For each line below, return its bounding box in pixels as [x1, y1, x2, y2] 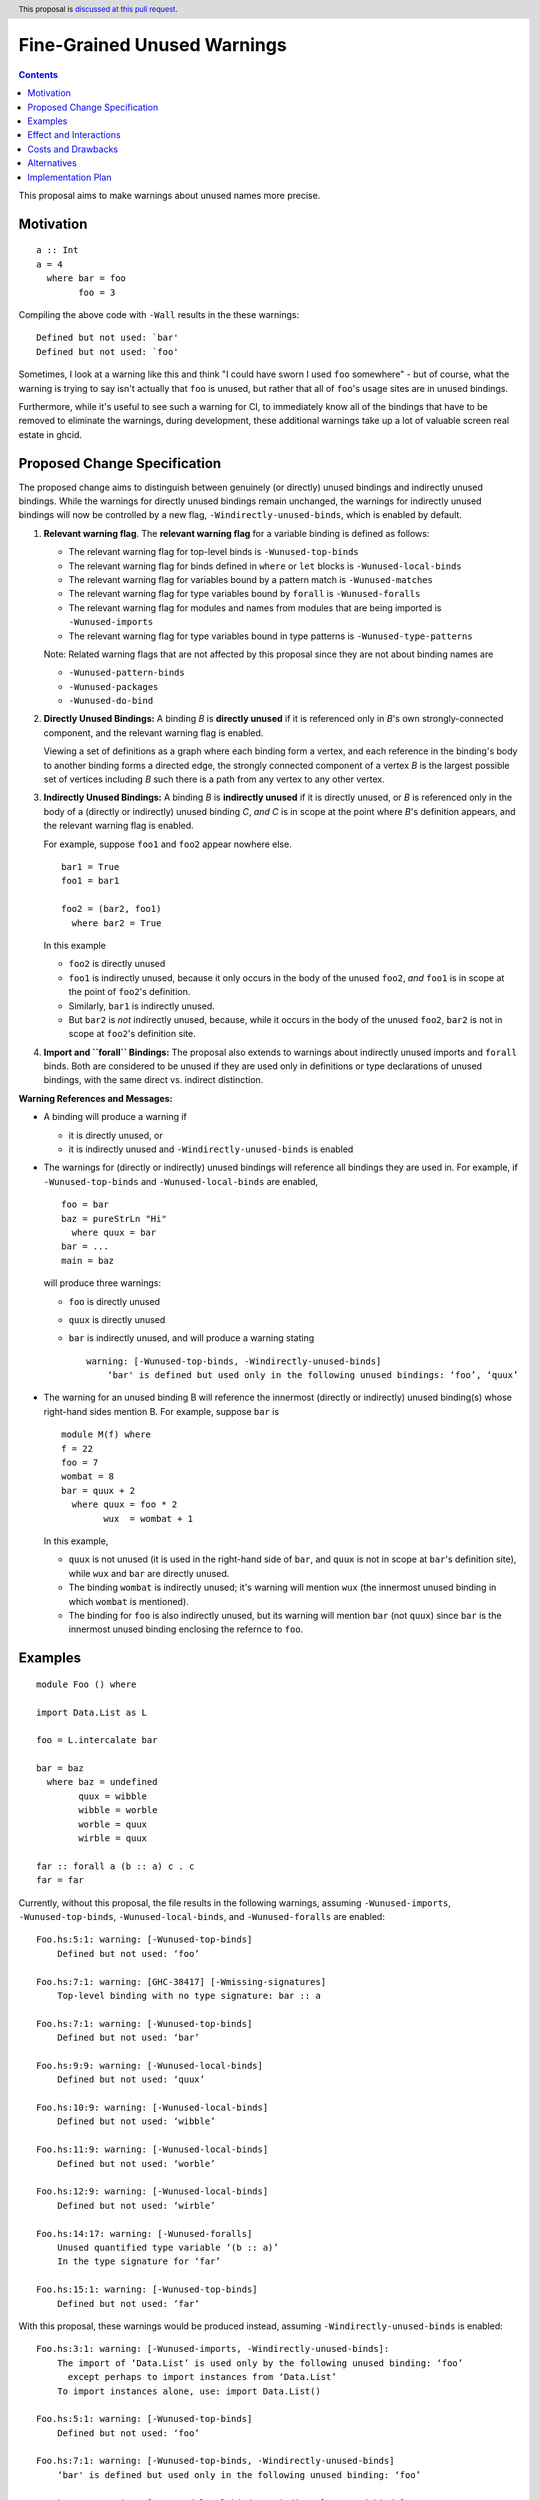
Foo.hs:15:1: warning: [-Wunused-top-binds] [36, 2284, 259, 2295]
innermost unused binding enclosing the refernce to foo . [68, 1623, 304, 1635]
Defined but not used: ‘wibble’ [56, 2116, 216, 2127]
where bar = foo [46, 273, 127, 284]
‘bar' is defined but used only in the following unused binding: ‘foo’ [56, 2469, 422, 2480]
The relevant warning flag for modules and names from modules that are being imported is [68, 601, 442, 614]
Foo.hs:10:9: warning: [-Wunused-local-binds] [36, 2102, 269, 2114]
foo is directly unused [68, 1295, 160, 1307]
